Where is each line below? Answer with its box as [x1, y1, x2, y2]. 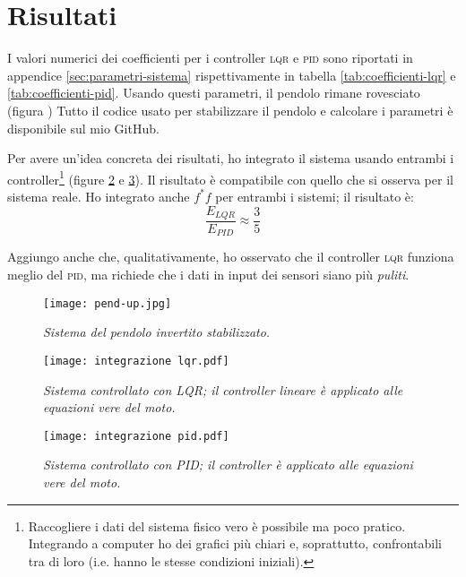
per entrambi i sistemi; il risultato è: [215, 186, 414, 205]
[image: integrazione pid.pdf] [43, 429, 229, 443]
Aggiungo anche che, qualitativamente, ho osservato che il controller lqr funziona [7, 247, 454, 266]
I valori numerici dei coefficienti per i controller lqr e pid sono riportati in [7, 48, 413, 67]
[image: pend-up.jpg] [43, 297, 172, 310]
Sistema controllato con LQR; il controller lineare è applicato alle [43, 380, 403, 399]
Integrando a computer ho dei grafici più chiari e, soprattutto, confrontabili [28, 534, 442, 553]
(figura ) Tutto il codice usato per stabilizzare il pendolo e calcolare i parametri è [7, 100, 453, 119]
